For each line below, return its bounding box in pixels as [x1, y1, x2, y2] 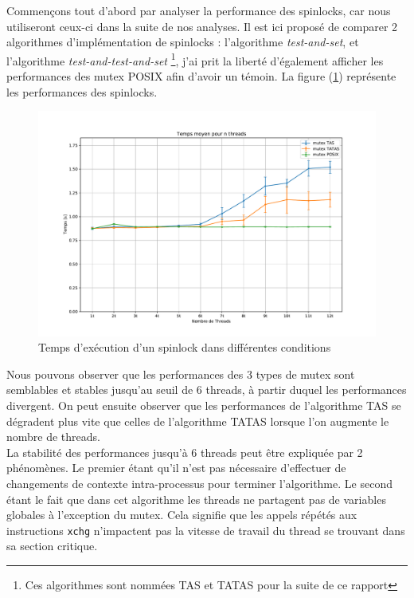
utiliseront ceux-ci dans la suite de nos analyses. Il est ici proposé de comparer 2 [6, 18, 398, 34]
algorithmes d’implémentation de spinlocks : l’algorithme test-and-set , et [6, 33, 359, 50]
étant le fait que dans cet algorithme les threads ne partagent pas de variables [6, 490, 386, 507]
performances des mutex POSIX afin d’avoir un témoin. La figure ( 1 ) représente [6, 68, 396, 85]
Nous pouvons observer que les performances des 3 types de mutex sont [6, 365, 355, 382]
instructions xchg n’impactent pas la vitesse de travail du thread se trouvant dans [6, 521, 405, 538]
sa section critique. [6, 537, 98, 554]
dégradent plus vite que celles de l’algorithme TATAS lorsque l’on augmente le [6, 412, 389, 429]
